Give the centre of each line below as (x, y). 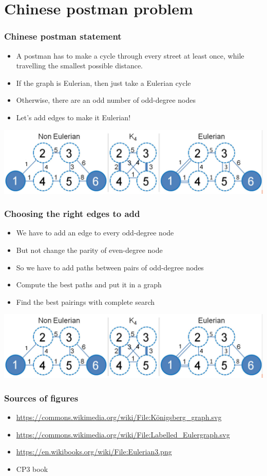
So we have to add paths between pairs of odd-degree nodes (110, 267)
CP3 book (32, 469)
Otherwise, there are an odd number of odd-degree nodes (106, 100)
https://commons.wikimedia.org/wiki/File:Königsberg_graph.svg (119, 417)
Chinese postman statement (63, 36)
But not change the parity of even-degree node (89, 250)
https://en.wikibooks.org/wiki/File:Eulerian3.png (94, 452)
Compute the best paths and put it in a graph (89, 285)
